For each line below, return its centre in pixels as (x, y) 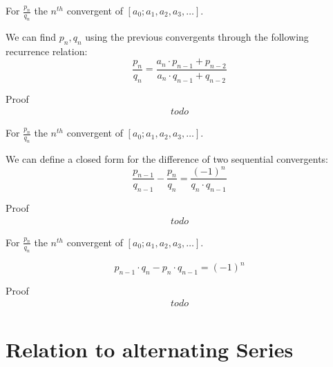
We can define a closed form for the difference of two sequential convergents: (167, 159)
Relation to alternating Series (150, 349)
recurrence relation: (47, 51)
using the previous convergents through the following (197, 36)
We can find (31, 36)
